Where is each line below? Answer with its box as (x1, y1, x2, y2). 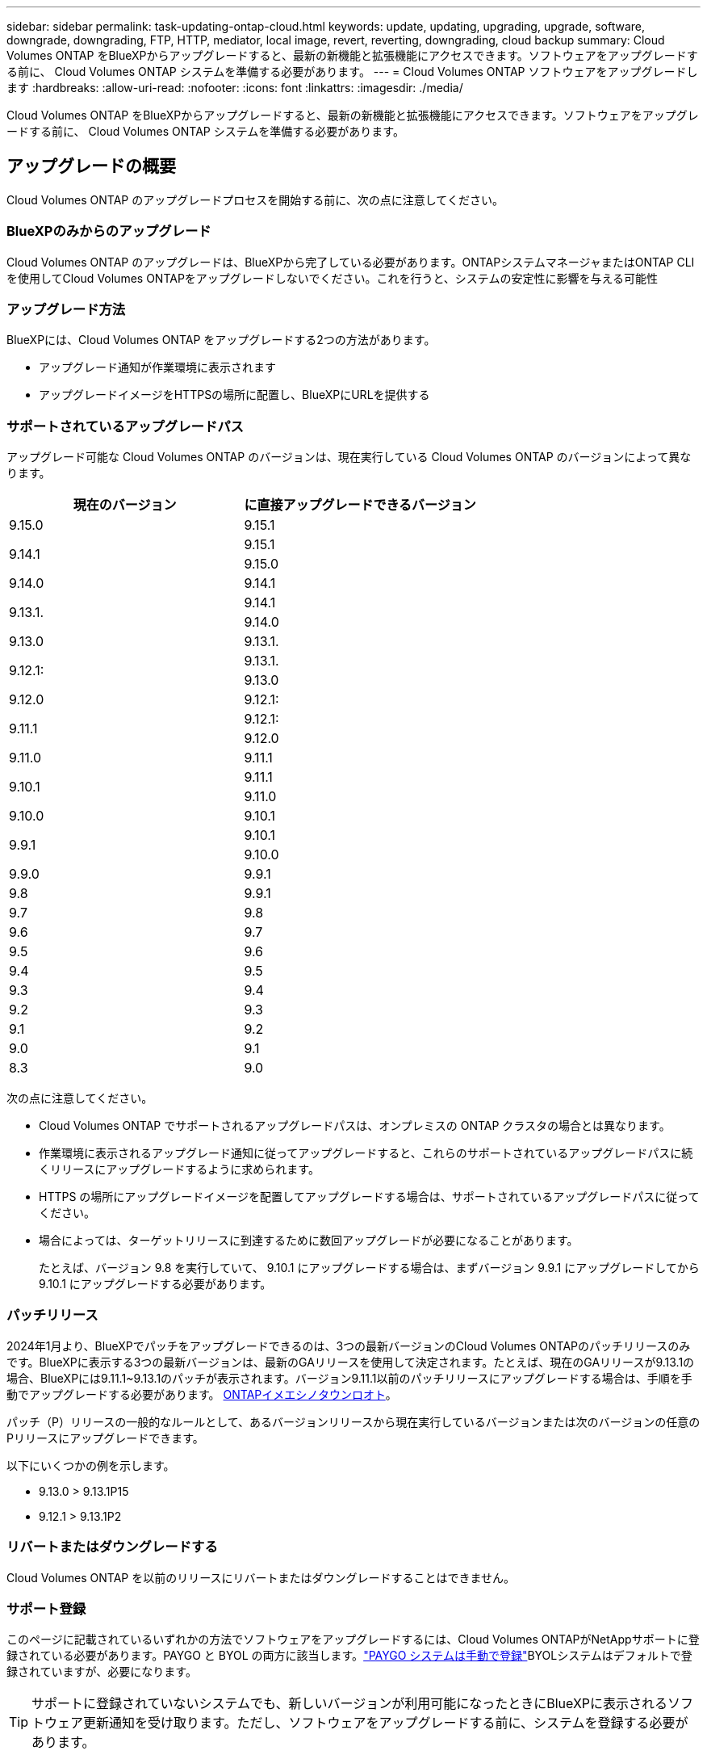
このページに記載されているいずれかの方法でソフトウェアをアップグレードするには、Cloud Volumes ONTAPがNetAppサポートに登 (6, 1632, 700, 1647)
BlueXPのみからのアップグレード (6, 223, 211, 240)
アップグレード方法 (6, 300, 126, 317)
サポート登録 (6, 1600, 86, 1617)
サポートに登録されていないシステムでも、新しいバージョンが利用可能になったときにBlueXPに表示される (31, 1695, 668, 1712)
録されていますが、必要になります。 (6, 1665, 197, 1679)
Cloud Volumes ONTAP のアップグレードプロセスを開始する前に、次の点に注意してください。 (6, 192, 504, 207)
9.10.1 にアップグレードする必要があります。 (39, 1277, 272, 1291)
